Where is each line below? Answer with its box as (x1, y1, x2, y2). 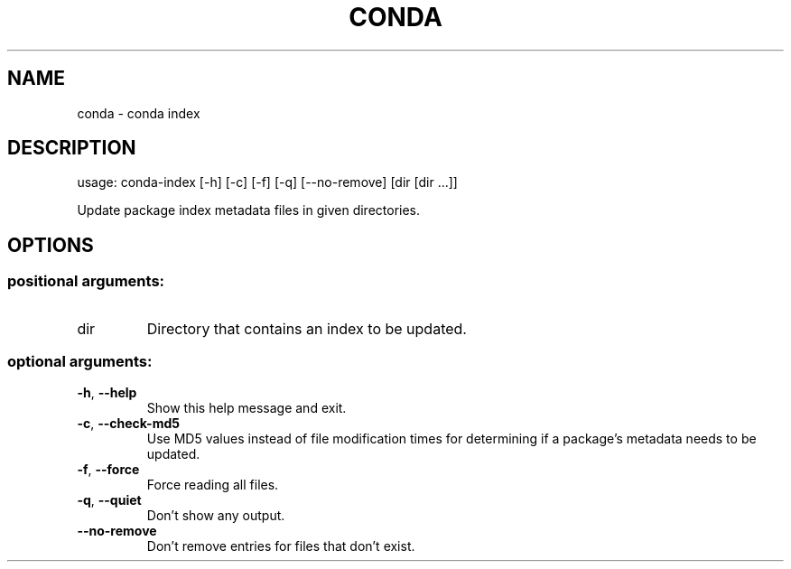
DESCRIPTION (7, 136, 136, 160)
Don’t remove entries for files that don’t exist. (146, 538, 415, 555)
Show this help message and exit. (146, 400, 347, 416)
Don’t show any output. (146, 508, 285, 524)
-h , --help (77, 385, 137, 401)
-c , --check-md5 (77, 415, 180, 432)
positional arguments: (7, 272, 165, 291)
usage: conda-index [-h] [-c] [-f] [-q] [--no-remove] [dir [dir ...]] (77, 174, 458, 191)
